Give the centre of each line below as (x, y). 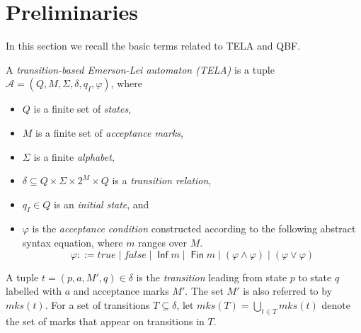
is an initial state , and (101, 204)
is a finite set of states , (82, 109)
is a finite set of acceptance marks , (109, 132)
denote (336, 304)
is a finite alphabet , (74, 156)
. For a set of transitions (97, 304)
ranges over (163, 243)
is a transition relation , (162, 180)
